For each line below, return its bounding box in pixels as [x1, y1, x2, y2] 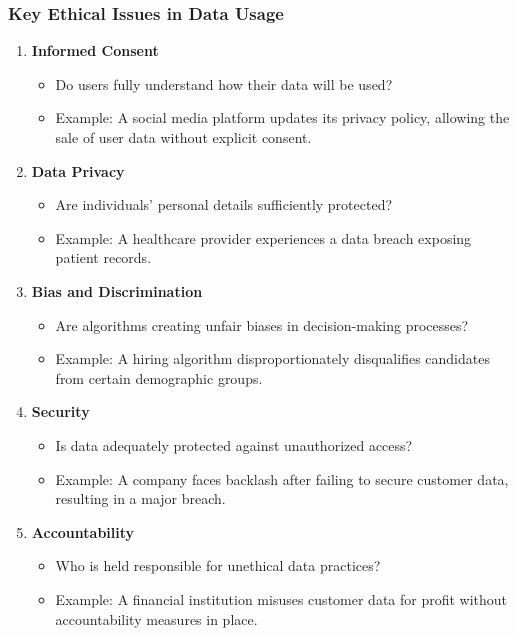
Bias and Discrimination [31, 280, 203, 301]
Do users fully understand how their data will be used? [55, 73, 393, 94]
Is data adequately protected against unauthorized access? [55, 434, 413, 455]
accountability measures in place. [55, 608, 258, 629]
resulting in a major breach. [55, 488, 226, 509]
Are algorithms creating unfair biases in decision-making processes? [55, 314, 469, 335]
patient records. [55, 247, 152, 268]
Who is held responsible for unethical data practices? [55, 555, 381, 576]
